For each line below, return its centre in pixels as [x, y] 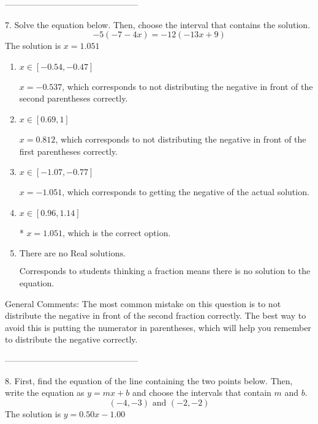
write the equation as [45, 392]
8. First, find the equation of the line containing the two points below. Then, [149, 380]
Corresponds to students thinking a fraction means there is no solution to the [165, 271]
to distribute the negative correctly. [71, 339]
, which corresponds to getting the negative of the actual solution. [186, 192]
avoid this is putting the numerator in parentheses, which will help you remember [158, 327]
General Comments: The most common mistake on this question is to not [143, 303]
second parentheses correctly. [74, 98]
